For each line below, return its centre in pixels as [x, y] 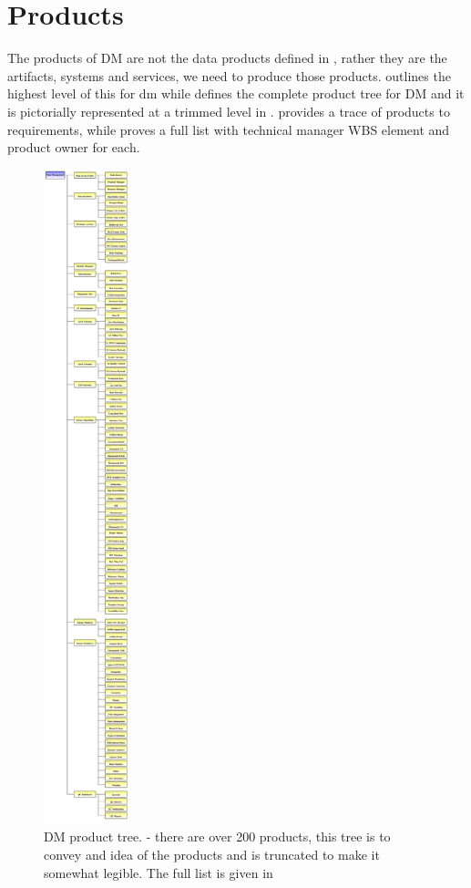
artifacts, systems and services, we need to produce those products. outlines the [229, 75]
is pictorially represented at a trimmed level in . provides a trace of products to [229, 111]
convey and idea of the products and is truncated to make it [212, 854]
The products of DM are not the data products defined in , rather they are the [227, 58]
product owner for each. [74, 147]
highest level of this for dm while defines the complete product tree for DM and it [236, 93]
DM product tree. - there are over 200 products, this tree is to [217, 836]
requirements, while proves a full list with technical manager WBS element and [229, 129]
